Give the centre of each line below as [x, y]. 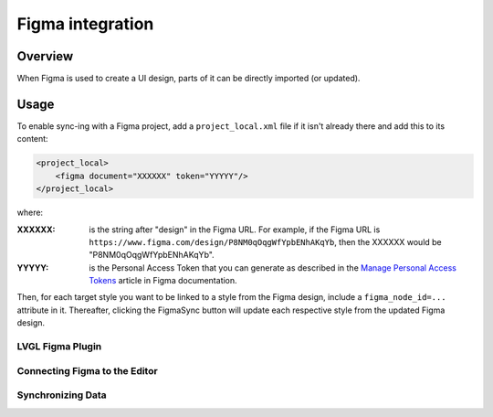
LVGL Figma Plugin [59, 346]
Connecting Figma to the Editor [88, 370]
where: [30, 213]
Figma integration [85, 24]
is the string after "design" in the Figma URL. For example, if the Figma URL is [235, 230]
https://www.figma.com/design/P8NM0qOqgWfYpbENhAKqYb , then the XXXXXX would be [265, 241]
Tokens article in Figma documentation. [163, 281]
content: [33, 139]
